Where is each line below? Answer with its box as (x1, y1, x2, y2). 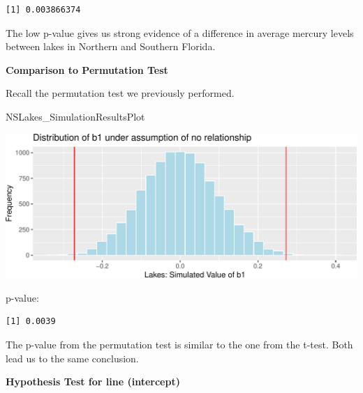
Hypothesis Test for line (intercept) (6, 374, 180, 389)
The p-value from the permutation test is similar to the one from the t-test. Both (6, 337, 353, 352)
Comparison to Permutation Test (6, 62, 168, 77)
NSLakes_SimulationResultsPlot (6, 109, 145, 123)
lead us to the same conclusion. (6, 350, 139, 365)
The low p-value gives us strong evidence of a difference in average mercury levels (6, 25, 354, 40)
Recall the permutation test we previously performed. (6, 86, 235, 100)
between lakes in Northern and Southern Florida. (6, 39, 216, 54)
